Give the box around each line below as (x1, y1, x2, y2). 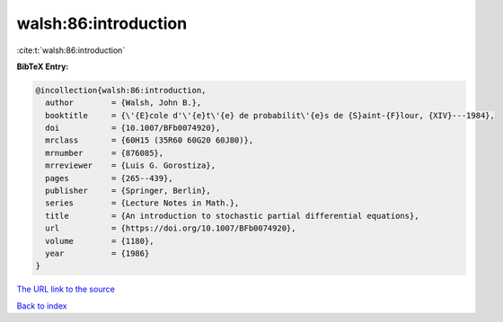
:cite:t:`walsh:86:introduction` (16, 45, 126, 56)
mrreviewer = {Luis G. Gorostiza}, (45, 161, 216, 170)
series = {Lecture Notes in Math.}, (45, 198, 240, 208)
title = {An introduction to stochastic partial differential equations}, (45, 211, 419, 221)
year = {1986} (45, 248, 150, 258)
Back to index (16, 300, 67, 311)
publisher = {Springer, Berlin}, (45, 186, 211, 196)
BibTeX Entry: (16, 61, 69, 72)
